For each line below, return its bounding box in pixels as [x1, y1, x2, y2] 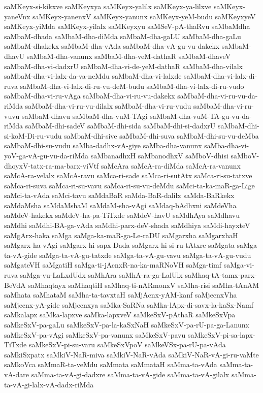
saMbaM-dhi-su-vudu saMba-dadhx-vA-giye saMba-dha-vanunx [4, 140, 202, 151]
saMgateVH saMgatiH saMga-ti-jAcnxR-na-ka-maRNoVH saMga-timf [4, 259, 222, 270]
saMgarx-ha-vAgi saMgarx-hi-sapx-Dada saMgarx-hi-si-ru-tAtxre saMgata [4, 240, 235, 250]
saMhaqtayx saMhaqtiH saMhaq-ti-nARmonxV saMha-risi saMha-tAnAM [28, 279, 259, 290]
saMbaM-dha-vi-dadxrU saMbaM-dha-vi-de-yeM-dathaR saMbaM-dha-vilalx [4, 60, 243, 71]
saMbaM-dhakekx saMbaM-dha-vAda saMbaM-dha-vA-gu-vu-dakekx [4, 41, 220, 51]
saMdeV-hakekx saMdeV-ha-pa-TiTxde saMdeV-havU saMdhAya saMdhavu [4, 210, 240, 220]
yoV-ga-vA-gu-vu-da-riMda [4, 150, 89, 160]
